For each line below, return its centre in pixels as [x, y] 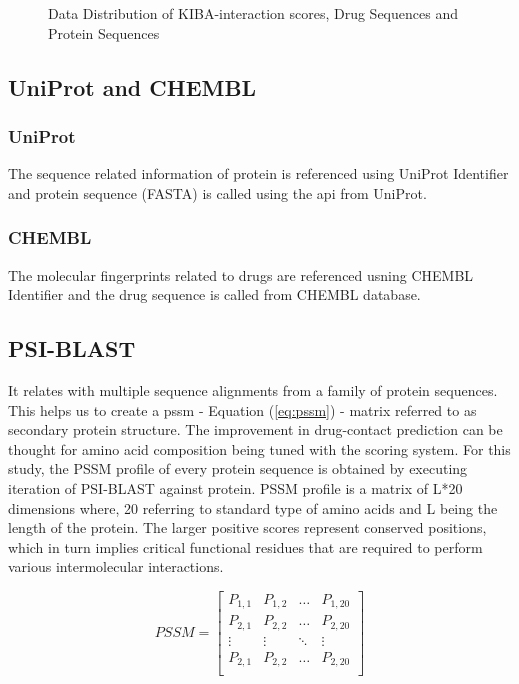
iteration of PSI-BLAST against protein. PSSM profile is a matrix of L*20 [235, 487]
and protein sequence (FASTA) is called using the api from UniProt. [217, 192]
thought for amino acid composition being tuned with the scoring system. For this [259, 448]
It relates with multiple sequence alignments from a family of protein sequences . [253, 389]
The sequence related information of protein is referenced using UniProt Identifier [258, 173]
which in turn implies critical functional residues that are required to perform [245, 546]
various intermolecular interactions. [116, 566]
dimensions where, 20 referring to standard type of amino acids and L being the [253, 507]
